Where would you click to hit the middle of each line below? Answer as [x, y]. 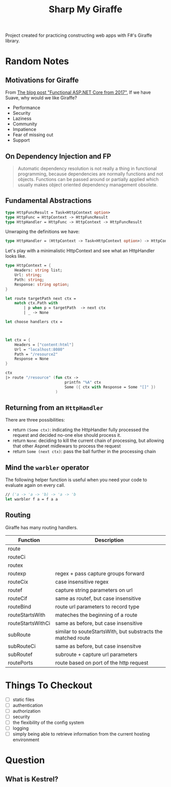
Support [21, 140]
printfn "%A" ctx [83, 382]
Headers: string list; [38, 270]
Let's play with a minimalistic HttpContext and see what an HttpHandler [80, 251]
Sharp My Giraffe [85, 9]
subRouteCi [22, 646]
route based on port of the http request [102, 663]
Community [25, 124]
